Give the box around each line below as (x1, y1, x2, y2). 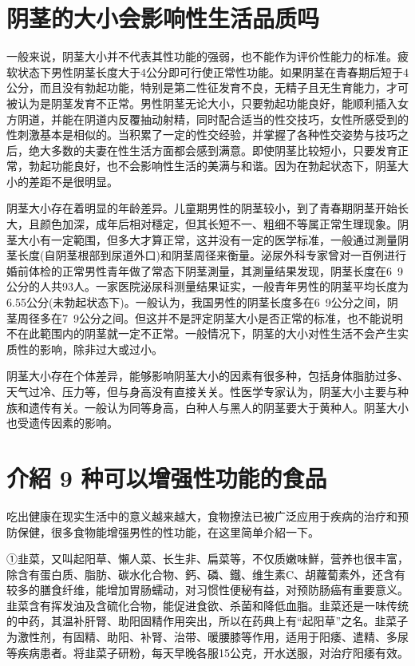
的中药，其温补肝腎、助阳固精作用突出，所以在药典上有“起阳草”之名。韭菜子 (6, 612, 409, 629)
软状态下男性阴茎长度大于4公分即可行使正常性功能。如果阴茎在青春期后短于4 (6, 63, 409, 80)
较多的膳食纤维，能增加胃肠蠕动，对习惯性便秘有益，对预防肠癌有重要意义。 (6, 581, 409, 598)
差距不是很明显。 (28, 172, 118, 189)
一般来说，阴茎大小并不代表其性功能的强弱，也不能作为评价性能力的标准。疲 (6, 48, 409, 65)
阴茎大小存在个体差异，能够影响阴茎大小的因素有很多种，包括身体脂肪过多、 (6, 367, 409, 384)
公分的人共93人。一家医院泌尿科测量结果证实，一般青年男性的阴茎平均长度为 (6, 278, 409, 295)
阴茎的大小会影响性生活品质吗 (6, 2, 320, 34)
